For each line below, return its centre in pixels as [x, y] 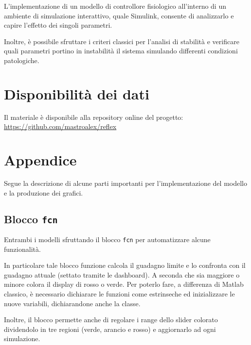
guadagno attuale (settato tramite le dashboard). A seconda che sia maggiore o [122, 274]
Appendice [40, 160]
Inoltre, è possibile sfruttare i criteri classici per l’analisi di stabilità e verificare [122, 41]
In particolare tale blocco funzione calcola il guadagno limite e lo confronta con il [125, 265]
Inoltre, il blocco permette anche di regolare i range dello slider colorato [111, 320]
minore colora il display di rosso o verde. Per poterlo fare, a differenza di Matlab [124, 284]
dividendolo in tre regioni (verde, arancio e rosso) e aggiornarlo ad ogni [110, 329]
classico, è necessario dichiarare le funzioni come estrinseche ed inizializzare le [119, 294]
